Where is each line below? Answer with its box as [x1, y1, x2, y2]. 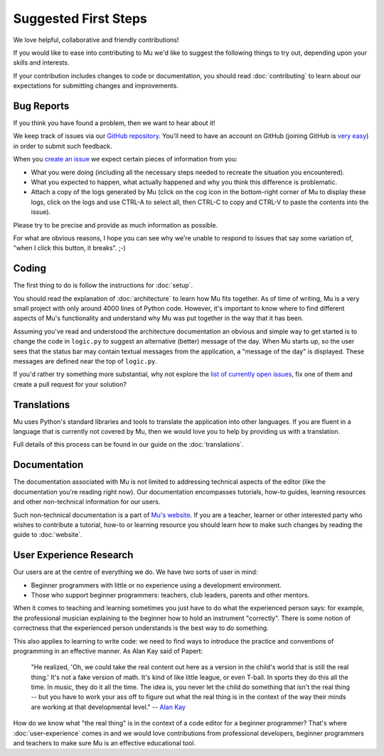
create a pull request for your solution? [13, 380, 127, 388]
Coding [13, 262, 46, 275]
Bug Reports [13, 100, 70, 112]
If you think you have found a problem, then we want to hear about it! [13, 119, 216, 127]
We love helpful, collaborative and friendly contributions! [13, 36, 179, 44]
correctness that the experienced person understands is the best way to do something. [13, 624, 270, 632]
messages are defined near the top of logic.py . [13, 356, 158, 366]
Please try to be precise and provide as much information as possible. [13, 220, 218, 229]
